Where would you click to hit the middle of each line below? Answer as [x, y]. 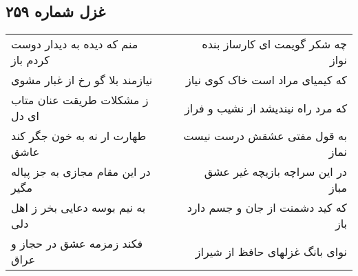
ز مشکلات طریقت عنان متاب [80, 100]
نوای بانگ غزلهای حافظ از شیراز [271, 251]
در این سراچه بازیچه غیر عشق [275, 172]
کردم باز [30, 60]
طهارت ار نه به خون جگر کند [79, 136]
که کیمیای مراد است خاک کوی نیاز [266, 80]
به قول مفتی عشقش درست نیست [265, 136]
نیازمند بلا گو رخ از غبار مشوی [82, 80]
